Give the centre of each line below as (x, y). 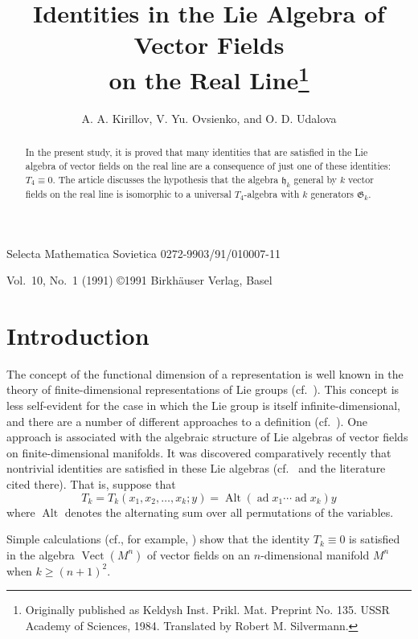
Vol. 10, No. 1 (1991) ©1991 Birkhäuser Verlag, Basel (139, 280)
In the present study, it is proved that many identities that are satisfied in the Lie (197, 152)
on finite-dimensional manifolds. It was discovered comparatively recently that (199, 452)
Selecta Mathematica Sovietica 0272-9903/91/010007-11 (144, 253)
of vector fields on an (199, 554)
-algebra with (272, 193)
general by (315, 179)
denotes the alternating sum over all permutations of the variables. (229, 512)
